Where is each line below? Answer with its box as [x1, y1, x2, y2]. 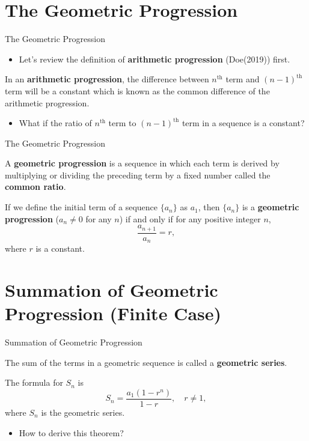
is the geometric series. [41, 406, 125, 418]
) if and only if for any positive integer [119, 212, 261, 225]
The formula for [5, 376, 63, 389]
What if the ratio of [19, 117, 92, 129]
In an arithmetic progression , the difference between [5, 73, 209, 85]
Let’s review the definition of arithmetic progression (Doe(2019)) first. [19, 52, 290, 65]
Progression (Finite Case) [5, 301, 222, 326]
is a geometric [242, 201, 299, 213]
